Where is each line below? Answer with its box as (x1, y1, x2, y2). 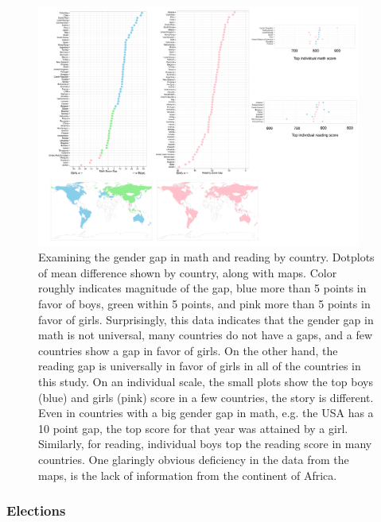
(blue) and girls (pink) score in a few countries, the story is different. (38, 389, 374, 405)
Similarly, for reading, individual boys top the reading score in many (38, 435, 372, 452)
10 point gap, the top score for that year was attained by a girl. (38, 420, 348, 436)
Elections (6, 501, 66, 520)
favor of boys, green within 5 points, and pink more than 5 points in (38, 296, 371, 312)
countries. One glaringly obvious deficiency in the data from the (38, 451, 349, 468)
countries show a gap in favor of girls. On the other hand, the (38, 342, 338, 358)
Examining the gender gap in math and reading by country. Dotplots (38, 249, 375, 265)
